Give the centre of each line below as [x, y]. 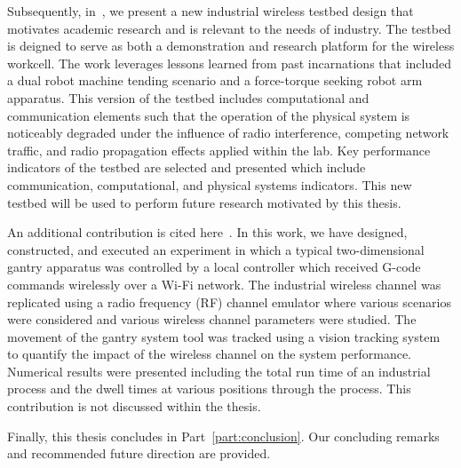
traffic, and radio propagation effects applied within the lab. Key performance [219, 150]
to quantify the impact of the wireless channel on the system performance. [210, 354]
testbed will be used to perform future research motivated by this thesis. [204, 202]
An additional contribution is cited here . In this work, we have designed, [207, 232]
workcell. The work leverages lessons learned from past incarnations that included [230, 63]
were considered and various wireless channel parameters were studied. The [212, 319]
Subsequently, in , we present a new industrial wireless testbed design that [211, 11]
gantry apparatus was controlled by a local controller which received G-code [214, 267]
